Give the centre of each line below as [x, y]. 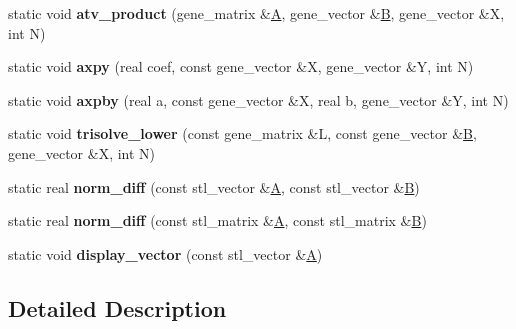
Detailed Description [117, 307]
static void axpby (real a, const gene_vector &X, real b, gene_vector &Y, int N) [258, 99]
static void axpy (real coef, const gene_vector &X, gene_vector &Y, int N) [241, 66]
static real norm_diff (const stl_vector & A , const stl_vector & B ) [214, 186]
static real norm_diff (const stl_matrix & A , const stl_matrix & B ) [217, 220]
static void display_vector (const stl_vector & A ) [165, 253]
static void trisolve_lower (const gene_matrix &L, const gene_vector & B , [242, 133]
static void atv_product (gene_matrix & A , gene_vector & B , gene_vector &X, [256, 13]
